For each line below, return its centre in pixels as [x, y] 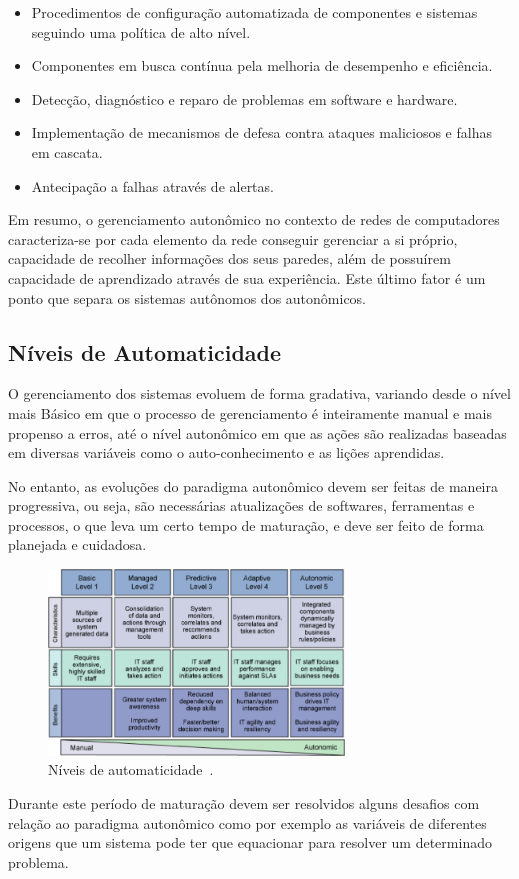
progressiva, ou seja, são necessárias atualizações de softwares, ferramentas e [241, 505]
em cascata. [67, 151]
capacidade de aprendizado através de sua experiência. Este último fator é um [247, 277]
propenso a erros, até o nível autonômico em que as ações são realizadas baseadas [257, 432]
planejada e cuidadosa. [77, 544]
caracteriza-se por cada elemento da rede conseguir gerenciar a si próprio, [233, 238]
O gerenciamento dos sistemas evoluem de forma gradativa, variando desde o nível [259, 393]
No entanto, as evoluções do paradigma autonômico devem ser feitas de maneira [253, 485]
